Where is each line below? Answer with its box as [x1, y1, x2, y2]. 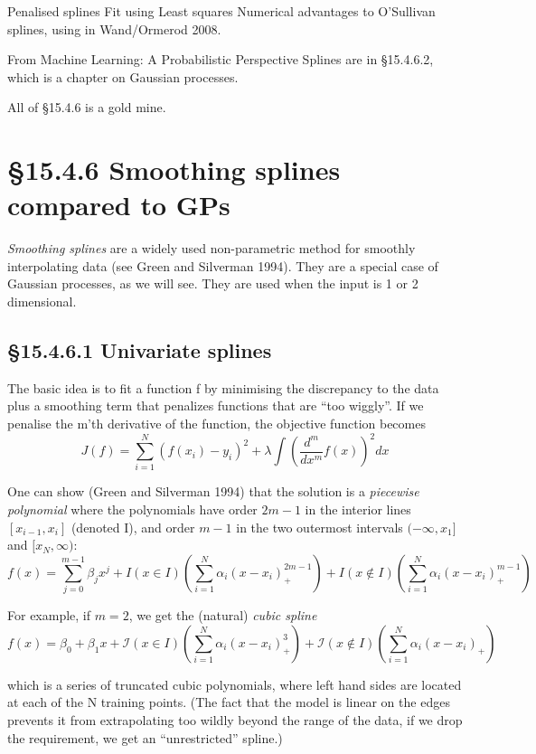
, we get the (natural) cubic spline [128, 606, 317, 625]
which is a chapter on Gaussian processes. [7, 67, 239, 86]
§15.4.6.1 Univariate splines [7, 336, 272, 364]
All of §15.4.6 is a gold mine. [7, 98, 166, 117]
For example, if [7, 606, 91, 625]
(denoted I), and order [71, 517, 195, 536]
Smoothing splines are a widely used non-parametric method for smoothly [7, 239, 416, 258]
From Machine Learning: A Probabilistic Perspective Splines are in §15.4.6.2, [7, 50, 434, 69]
